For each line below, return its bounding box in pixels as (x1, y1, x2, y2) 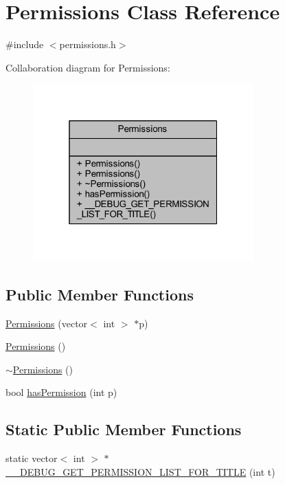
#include (5, 37, 44, 52)
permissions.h (59, 37, 116, 52)
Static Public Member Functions (5, 419, 242, 440)
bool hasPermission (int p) (5, 385, 117, 399)
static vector (5, 451, 58, 465)
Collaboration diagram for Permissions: (5, 60, 170, 74)
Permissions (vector (5, 316, 88, 330)
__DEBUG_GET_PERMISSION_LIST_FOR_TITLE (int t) (5, 464, 275, 478)
